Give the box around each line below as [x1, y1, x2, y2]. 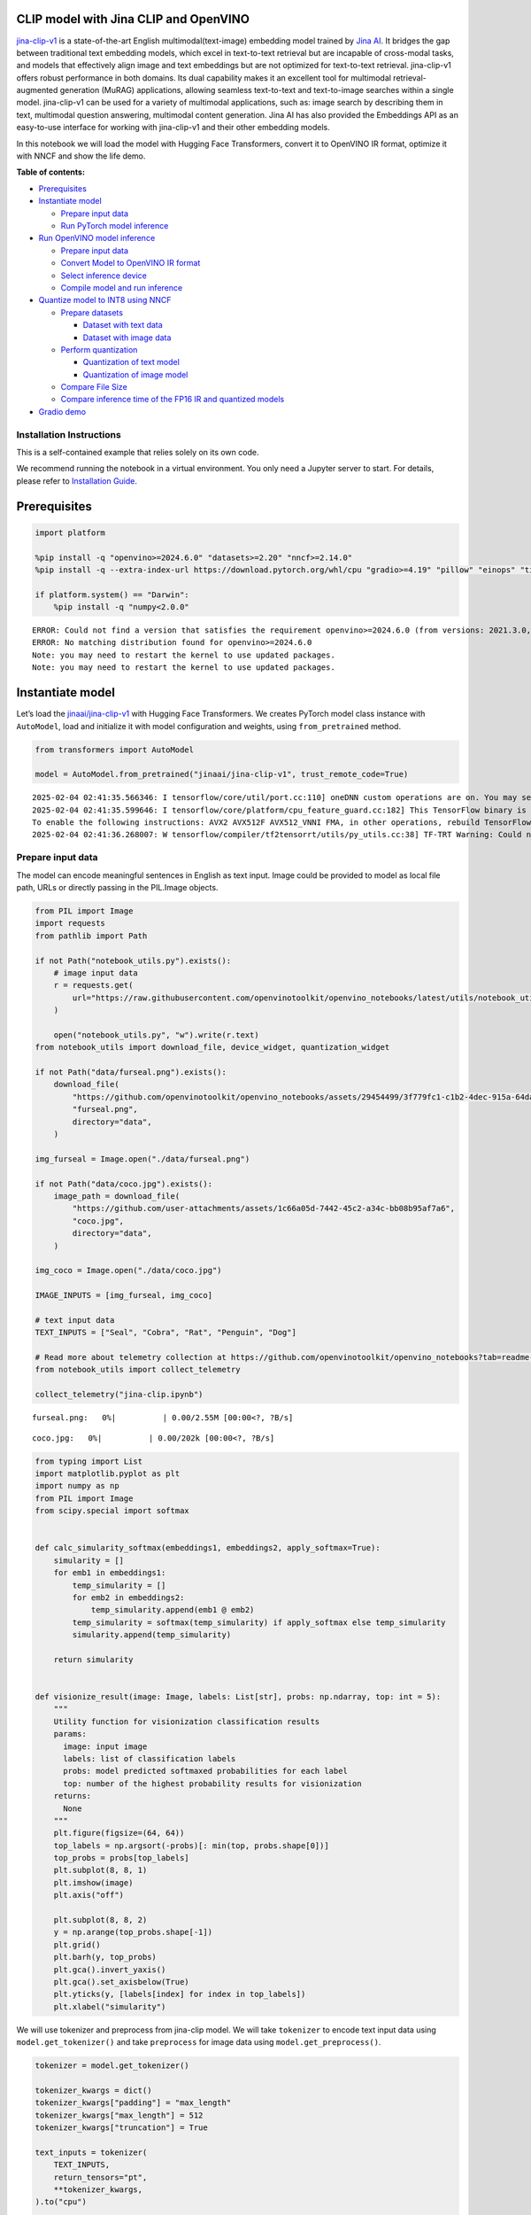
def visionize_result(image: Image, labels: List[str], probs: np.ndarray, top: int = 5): [35, 1692, 442, 1702]
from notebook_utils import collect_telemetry [35, 1364, 241, 1375]
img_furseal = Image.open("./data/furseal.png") [35, 1154, 250, 1164]
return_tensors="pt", [53, 2172, 148, 2182]
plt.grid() [53, 1939, 101, 1949]
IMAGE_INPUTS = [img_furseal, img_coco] [35, 1290, 212, 1301]
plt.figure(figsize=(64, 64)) [53, 1828, 185, 1838]
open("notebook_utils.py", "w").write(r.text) [53, 1030, 260, 1040]
